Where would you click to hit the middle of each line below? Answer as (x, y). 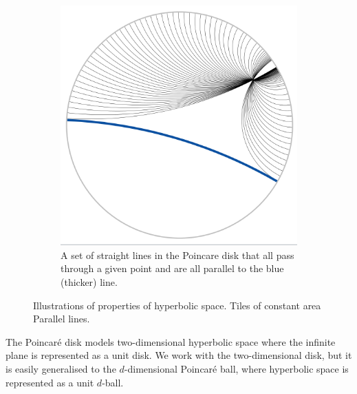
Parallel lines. (62, 319)
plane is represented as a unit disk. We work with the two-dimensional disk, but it (179, 355)
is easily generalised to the (61, 368)
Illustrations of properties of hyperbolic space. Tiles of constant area (177, 305)
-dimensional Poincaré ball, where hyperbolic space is (236, 368)
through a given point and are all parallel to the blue (172, 268)
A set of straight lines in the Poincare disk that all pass (177, 255)
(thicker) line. (89, 281)
